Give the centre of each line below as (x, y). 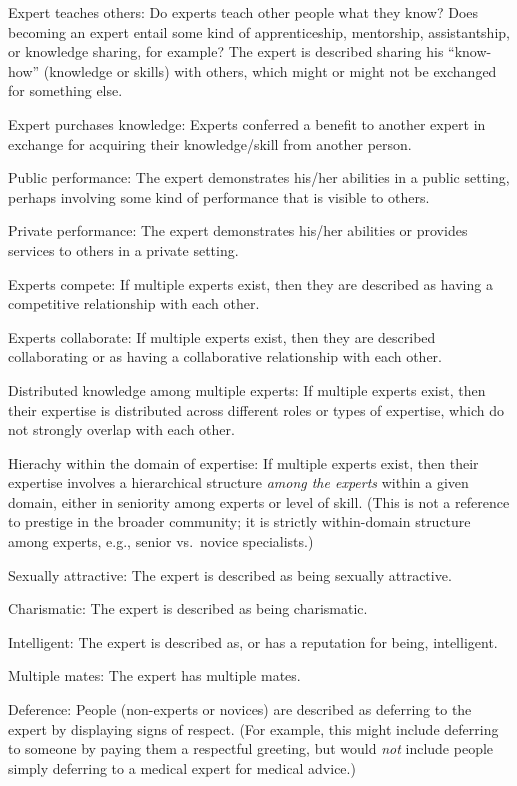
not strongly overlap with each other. (121, 429)
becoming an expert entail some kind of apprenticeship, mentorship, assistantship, (259, 31)
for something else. (65, 90)
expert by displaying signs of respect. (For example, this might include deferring (253, 728)
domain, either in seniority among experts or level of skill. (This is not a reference (259, 501)
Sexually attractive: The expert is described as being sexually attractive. (230, 574)
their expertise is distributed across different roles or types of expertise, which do (256, 409)
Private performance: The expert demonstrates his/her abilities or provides (238, 230)
